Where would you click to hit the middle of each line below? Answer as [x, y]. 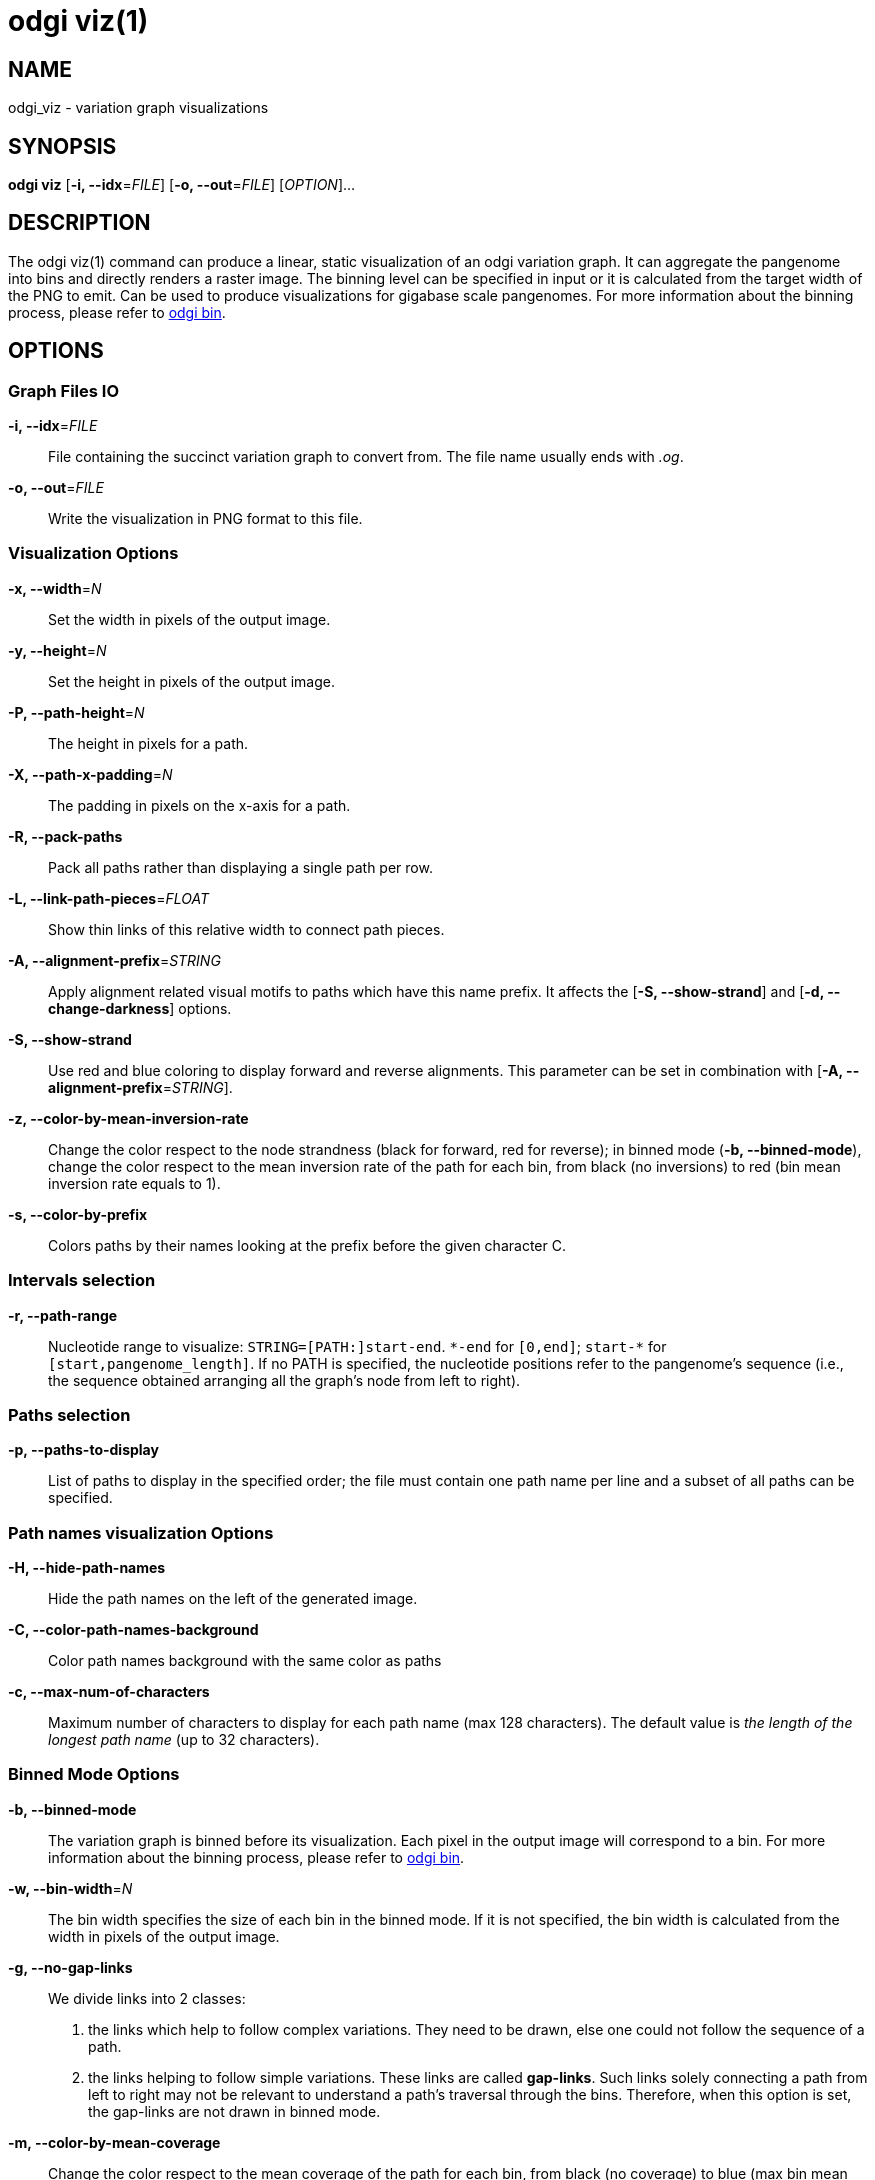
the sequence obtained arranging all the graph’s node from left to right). [284, 1380]
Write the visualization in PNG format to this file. [205, 519]
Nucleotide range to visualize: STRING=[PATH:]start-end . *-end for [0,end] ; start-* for [357, 1346]
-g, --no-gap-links [70, 1967]
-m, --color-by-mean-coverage [114, 2142]
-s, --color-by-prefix [78, 1214]
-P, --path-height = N [76, 712]
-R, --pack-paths [65, 836]
